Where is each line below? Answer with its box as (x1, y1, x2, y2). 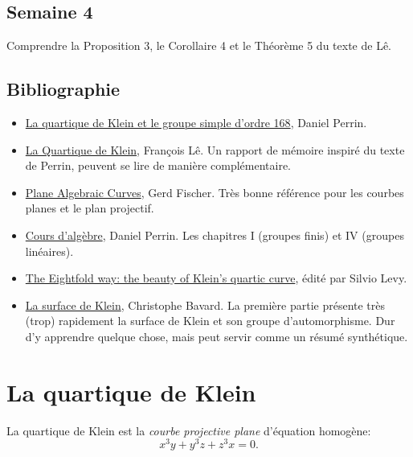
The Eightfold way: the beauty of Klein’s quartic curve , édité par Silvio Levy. (25, 270, 407, 286)
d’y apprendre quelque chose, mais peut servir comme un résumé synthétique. (25, 327, 408, 344)
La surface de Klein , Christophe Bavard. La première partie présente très (25, 296, 386, 313)
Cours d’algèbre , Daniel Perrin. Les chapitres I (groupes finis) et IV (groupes (25, 226, 404, 243)
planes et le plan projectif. (25, 200, 154, 216)
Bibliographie (6, 76, 121, 101)
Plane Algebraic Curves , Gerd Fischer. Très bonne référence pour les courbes (25, 183, 404, 200)
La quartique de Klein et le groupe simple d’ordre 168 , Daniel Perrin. (25, 114, 367, 130)
